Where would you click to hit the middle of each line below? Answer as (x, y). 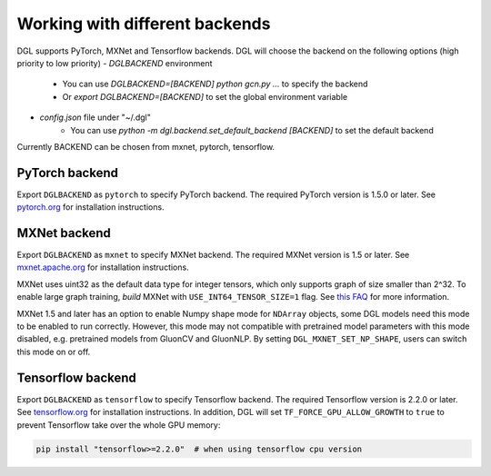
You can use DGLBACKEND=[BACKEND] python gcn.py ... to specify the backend (215, 84)
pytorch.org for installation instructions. (90, 207)
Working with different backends (144, 24)
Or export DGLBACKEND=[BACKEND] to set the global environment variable (205, 96)
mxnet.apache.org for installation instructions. (103, 267)
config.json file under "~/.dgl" (95, 117)
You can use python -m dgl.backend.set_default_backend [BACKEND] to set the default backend (252, 130)
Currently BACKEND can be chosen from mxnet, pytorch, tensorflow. (146, 146)
